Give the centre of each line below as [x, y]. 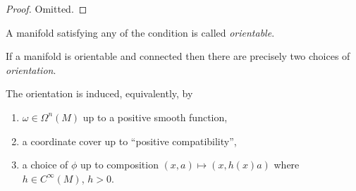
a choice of [45, 165]
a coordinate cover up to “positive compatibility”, [129, 141]
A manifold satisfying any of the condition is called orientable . [140, 32]
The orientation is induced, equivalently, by [99, 93]
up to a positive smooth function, [155, 117]
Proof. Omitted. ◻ [47, 8]
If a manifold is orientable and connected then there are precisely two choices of [178, 56]
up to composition [119, 165]
